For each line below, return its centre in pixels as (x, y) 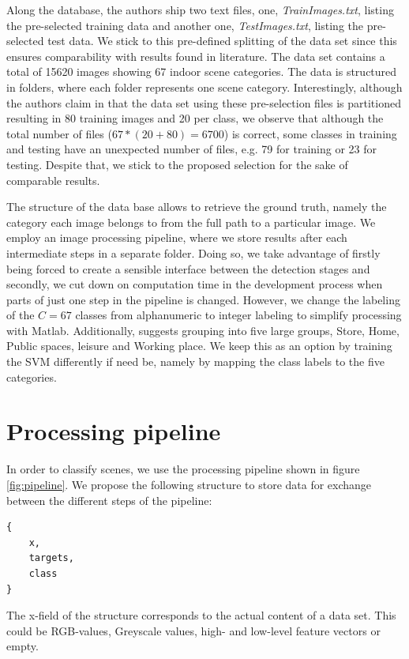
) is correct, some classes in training (310, 133)
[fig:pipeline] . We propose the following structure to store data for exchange (189, 484)
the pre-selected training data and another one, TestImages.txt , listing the (185, 25)
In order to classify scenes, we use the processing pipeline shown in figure (183, 469)
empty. (23, 646)
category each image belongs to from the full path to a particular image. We (191, 222)
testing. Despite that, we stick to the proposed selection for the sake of (177, 164)
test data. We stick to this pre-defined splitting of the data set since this (222, 41)
